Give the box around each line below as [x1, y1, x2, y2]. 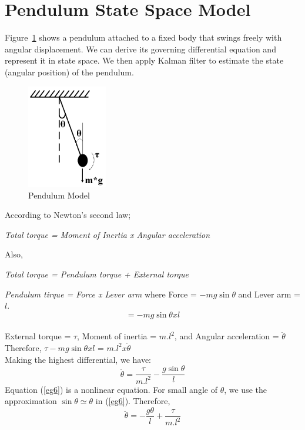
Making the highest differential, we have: [5, 353, 152, 365]
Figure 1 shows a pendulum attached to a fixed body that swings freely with [5, 31, 282, 44]
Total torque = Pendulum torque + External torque [5, 267, 189, 280]
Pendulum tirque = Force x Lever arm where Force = [5, 287, 197, 300]
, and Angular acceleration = [174, 330, 279, 342]
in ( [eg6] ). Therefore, [95, 395, 170, 407]
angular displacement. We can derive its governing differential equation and [5, 42, 276, 55]
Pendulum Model [28, 188, 90, 201]
